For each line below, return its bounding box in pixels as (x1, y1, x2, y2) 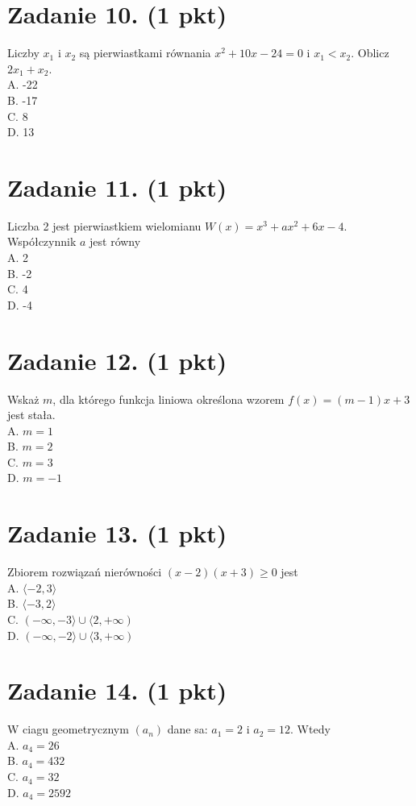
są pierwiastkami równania (79, 44, 211, 61)
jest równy (89, 233, 141, 250)
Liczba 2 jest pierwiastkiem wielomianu (7, 217, 202, 234)
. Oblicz (351, 44, 389, 61)
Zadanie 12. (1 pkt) (7, 343, 227, 376)
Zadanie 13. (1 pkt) (7, 517, 227, 550)
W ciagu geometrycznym (7, 721, 129, 737)
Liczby (7, 44, 40, 61)
